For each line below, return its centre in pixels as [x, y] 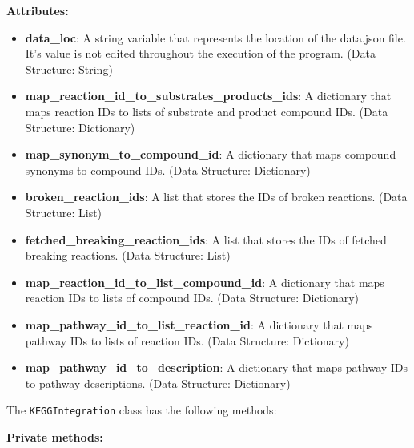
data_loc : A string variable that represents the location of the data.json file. [215, 37]
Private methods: [55, 436]
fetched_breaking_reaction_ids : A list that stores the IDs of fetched [206, 239]
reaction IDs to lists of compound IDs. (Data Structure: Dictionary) [192, 298]
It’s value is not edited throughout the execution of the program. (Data [201, 53]
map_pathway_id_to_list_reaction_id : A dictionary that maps [199, 324]
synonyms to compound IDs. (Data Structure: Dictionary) [168, 170]
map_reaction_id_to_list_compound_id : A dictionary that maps [205, 282]
